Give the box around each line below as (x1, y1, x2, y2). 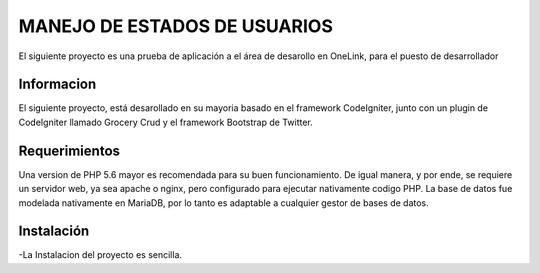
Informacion (18, 76, 97, 93)
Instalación (18, 223, 90, 240)
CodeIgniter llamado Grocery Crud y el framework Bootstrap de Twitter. (18, 116, 314, 128)
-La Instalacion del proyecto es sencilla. (18, 249, 183, 261)
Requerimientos (18, 142, 120, 159)
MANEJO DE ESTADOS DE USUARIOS (18, 15, 334, 37)
